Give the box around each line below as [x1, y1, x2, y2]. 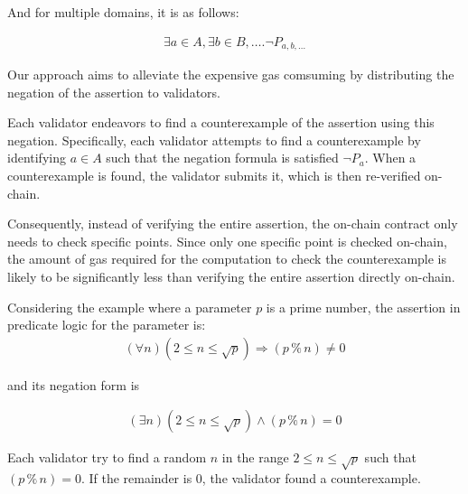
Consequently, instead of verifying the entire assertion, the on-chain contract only [7, 214, 458, 233]
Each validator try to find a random [7, 448, 207, 467]
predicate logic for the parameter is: [7, 315, 206, 334]
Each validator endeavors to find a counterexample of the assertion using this [7, 113, 435, 132]
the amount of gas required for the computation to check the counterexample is [7, 249, 447, 268]
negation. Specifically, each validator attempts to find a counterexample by [7, 130, 421, 149]
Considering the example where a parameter [7, 297, 252, 316]
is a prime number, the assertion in [266, 297, 461, 316]
